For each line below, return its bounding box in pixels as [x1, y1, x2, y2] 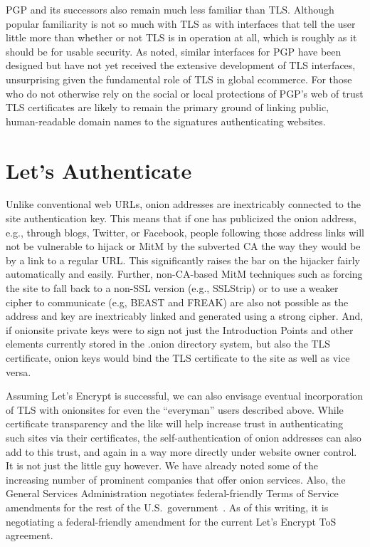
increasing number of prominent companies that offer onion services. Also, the [6, 472, 346, 486]
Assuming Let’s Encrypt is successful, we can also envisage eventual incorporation [6, 388, 364, 403]
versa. [6, 364, 31, 379]
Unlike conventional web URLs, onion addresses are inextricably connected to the [6, 197, 361, 212]
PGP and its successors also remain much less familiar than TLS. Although [6, 2, 334, 16]
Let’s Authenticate [6, 155, 192, 184]
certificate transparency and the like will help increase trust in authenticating [6, 416, 344, 431]
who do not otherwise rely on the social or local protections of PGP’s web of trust [6, 85, 364, 100]
